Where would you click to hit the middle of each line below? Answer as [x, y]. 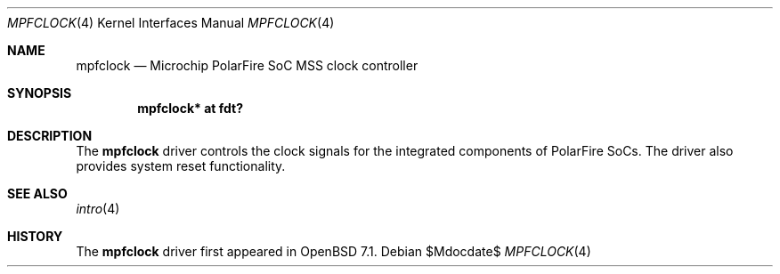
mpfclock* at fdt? [191, 108]
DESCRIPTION [50, 136]
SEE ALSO [37, 193]
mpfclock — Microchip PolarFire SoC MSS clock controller [247, 65]
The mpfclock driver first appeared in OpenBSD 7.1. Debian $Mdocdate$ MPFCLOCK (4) [333, 251]
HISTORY [35, 236]
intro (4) [98, 209]
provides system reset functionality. [181, 166]
